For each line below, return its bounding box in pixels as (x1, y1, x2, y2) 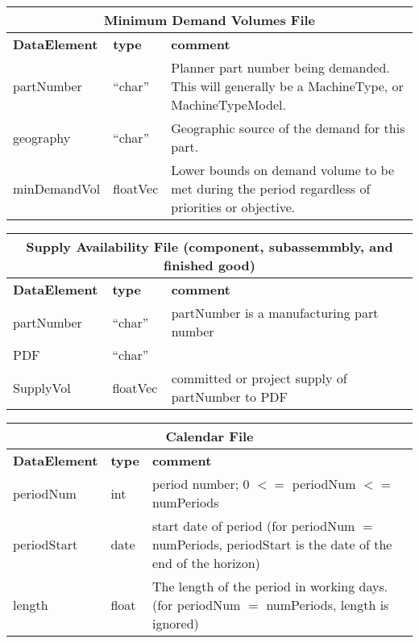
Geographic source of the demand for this (171, 119, 405, 137)
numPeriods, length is (266, 595, 389, 614)
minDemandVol (13, 179, 101, 198)
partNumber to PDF (171, 387, 288, 406)
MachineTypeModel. (171, 95, 286, 114)
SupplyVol (13, 378, 71, 397)
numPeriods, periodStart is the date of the (151, 535, 392, 553)
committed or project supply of (171, 369, 347, 387)
